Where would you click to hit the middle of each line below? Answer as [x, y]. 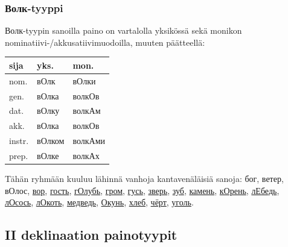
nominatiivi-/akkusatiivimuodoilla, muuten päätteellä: [105, 42]
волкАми [89, 141]
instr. [19, 141]
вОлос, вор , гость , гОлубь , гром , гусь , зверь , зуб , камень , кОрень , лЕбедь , [142, 190]
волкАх [86, 155]
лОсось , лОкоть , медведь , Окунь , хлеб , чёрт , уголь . [99, 202]
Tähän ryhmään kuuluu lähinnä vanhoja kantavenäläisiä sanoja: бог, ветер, [144, 179]
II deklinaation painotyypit [91, 235]
